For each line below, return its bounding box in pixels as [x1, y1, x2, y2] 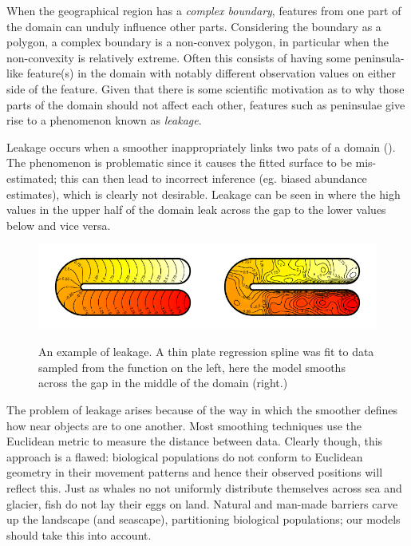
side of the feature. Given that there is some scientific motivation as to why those [6, 80, 405, 97]
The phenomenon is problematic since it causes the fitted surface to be [6, 154, 352, 171]
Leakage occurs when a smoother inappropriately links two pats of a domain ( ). [6, 138, 396, 155]
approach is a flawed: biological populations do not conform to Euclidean [6, 448, 363, 465]
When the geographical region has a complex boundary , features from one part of [6, 2, 401, 18]
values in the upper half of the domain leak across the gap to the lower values [6, 201, 386, 218]
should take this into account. [6, 526, 152, 543]
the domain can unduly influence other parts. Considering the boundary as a [6, 18, 381, 34]
